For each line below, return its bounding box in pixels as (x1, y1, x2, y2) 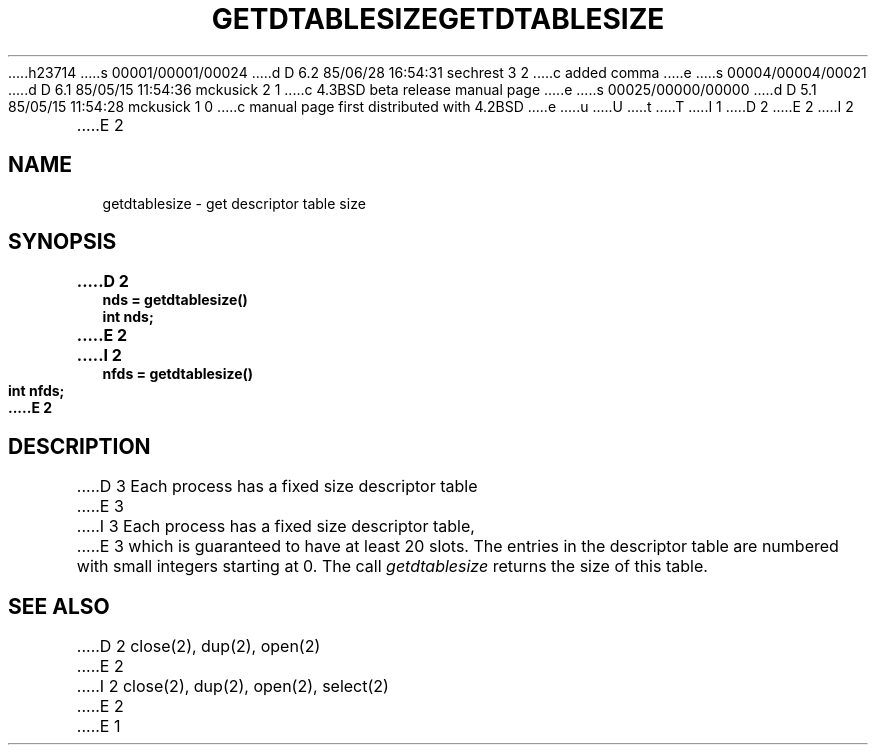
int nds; (102, 308, 154, 326)
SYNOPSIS (8, 229, 117, 255)
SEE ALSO (8, 593, 110, 619)
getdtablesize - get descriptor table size (102, 194, 366, 212)
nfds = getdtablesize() (102, 365, 254, 383)
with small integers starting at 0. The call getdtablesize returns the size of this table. (76, 556, 708, 577)
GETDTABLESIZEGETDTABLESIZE (211, 2, 665, 36)
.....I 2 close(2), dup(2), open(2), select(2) (76, 676, 389, 697)
